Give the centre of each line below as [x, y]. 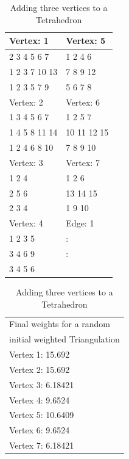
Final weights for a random [60, 324]
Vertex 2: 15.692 [40, 369]
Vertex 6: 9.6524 [40, 430]
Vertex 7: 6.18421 [42, 445]
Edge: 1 [80, 223]
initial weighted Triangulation [64, 339]
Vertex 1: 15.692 [40, 354]
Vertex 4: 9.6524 [40, 399]
